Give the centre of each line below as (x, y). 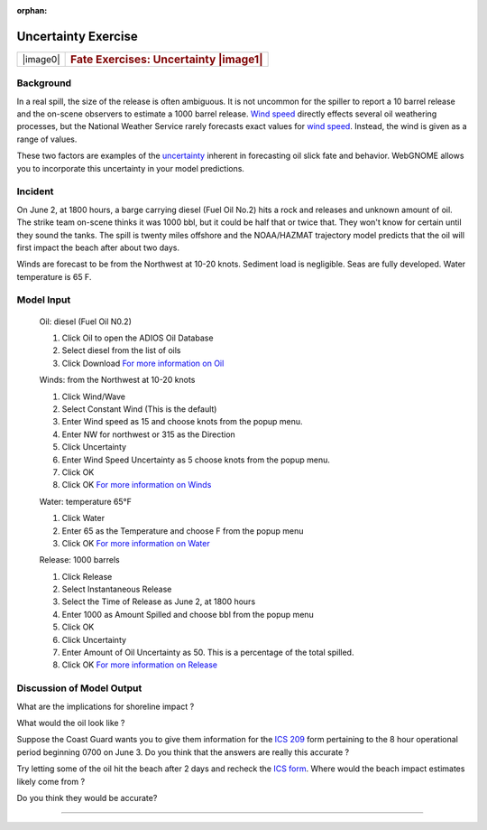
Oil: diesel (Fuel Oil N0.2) (86, 322)
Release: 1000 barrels (80, 560)
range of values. (47, 139)
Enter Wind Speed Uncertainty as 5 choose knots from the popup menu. (196, 460)
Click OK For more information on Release (140, 665)
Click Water (83, 518)
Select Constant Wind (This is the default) (139, 409)
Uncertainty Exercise (78, 36)
